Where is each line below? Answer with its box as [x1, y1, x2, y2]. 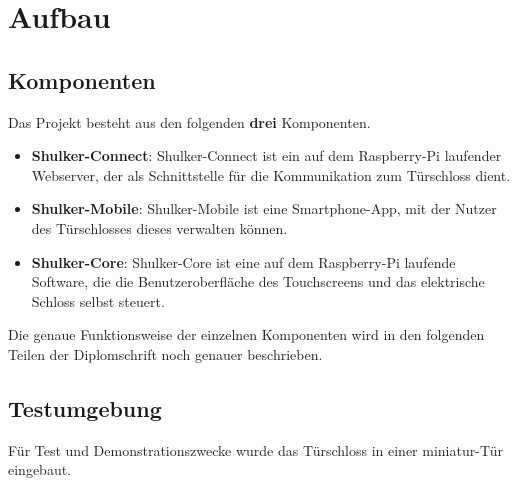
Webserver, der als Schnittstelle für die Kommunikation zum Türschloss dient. [31, 164, 511, 185]
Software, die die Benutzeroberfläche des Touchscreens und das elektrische [31, 271, 485, 292]
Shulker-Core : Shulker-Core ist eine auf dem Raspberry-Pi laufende [31, 251, 456, 272]
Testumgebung [8, 392, 162, 423]
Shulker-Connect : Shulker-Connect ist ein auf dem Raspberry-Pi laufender [31, 145, 502, 166]
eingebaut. [8, 459, 72, 480]
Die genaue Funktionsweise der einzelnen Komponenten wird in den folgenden [8, 324, 485, 345]
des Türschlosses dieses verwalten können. [31, 217, 288, 238]
